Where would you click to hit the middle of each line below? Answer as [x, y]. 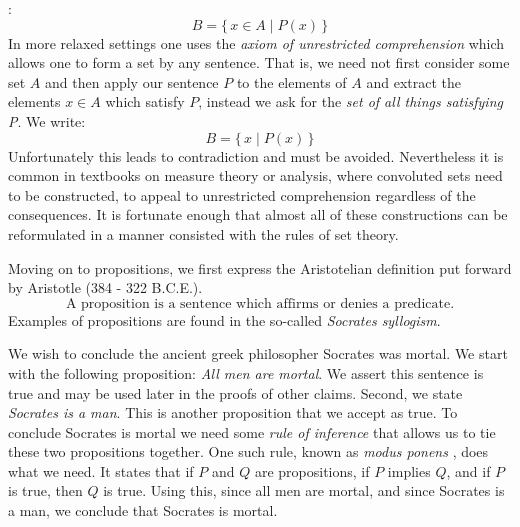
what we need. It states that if [101, 470]
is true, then [45, 490]
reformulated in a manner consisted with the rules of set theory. [203, 233]
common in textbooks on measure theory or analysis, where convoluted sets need [255, 175]
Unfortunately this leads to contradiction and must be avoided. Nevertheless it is [256, 155]
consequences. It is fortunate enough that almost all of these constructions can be [258, 214]
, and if [468, 470]
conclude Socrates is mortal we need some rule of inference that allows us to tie [252, 431]
